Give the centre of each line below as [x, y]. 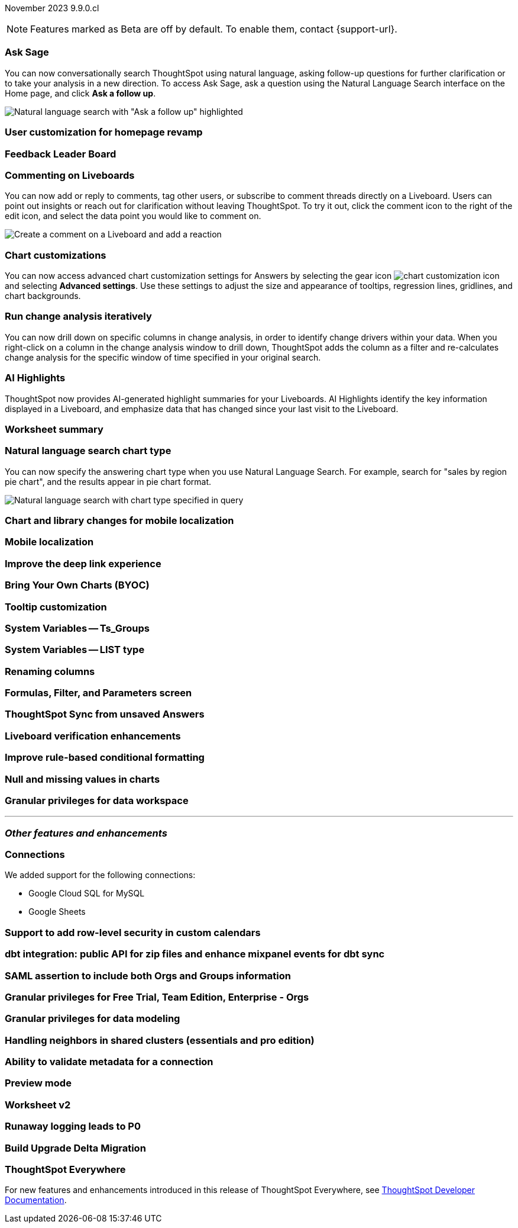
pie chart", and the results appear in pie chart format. [108, 481]
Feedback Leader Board [61, 154]
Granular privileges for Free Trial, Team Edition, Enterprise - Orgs [157, 997]
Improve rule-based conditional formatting [105, 758]
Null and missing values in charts [82, 779]
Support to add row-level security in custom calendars [133, 932]
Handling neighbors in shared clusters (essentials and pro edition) [160, 1040]
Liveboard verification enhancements [93, 736]
